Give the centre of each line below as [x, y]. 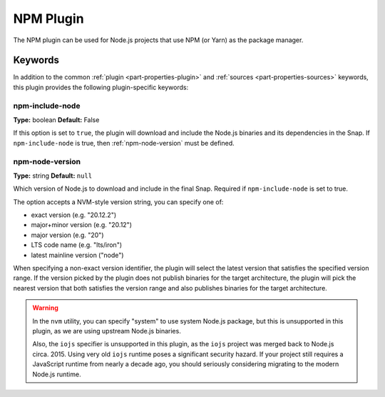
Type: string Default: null [53, 176]
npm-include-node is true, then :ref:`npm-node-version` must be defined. [124, 143]
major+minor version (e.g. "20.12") [81, 225]
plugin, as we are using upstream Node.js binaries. [107, 331]
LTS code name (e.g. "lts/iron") [77, 245]
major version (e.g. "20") [67, 235]
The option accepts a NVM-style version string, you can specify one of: [118, 202]
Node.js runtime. [57, 374]
